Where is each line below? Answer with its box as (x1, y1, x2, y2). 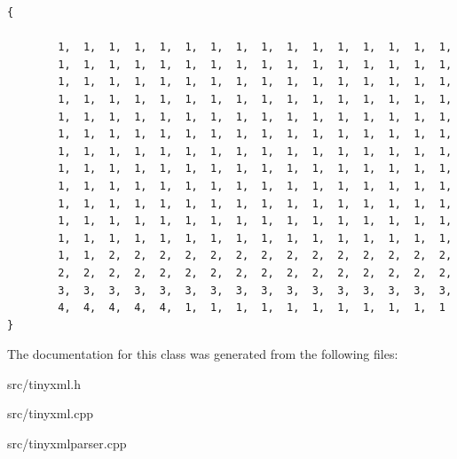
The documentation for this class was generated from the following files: (7, 345, 398, 363)
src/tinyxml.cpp (7, 404, 93, 423)
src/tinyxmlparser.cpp (7, 434, 127, 453)
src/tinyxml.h (7, 374, 81, 393)
